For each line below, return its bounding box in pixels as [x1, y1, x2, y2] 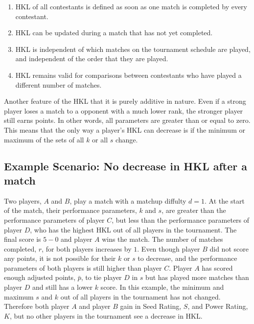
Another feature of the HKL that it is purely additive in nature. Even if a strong [4, 96, 246, 106]
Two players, [4, 195, 42, 206]
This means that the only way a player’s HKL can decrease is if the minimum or [4, 124, 245, 135]
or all [92, 134, 108, 144]
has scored [202, 262, 233, 273]
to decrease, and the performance [138, 253, 237, 263]
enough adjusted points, [4, 272, 76, 282]
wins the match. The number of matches [102, 234, 223, 244]
